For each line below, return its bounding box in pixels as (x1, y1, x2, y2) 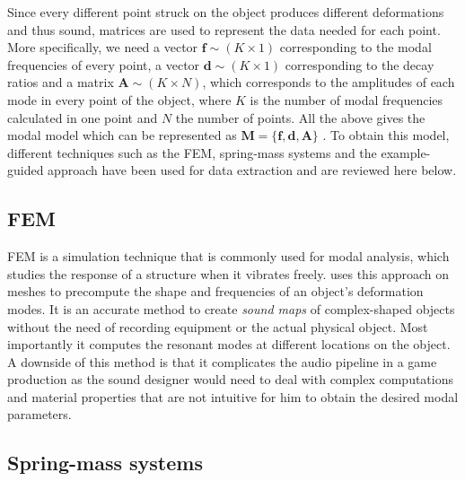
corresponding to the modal (279, 38, 432, 57)
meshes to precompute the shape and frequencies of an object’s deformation (7, 282, 424, 301)
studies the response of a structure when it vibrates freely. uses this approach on (7, 264, 450, 283)
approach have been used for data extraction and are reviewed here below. (48, 161, 457, 179)
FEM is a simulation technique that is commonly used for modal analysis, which (7, 247, 450, 266)
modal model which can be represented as (7, 126, 237, 144)
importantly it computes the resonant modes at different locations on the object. (7, 335, 451, 354)
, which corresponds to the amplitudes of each (202, 73, 455, 92)
